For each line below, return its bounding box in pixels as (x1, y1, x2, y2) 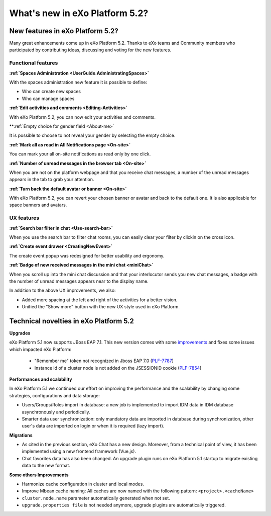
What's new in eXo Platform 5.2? (9, 8, 149, 19)
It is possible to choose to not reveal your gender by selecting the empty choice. (9, 132, 176, 138)
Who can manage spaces (22, 96, 75, 102)
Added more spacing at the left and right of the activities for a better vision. (22, 297, 178, 303)
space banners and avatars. (9, 202, 67, 208)
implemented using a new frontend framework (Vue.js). (22, 448, 137, 455)
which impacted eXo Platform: (9, 346, 72, 352)
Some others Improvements (9, 472, 69, 478)
